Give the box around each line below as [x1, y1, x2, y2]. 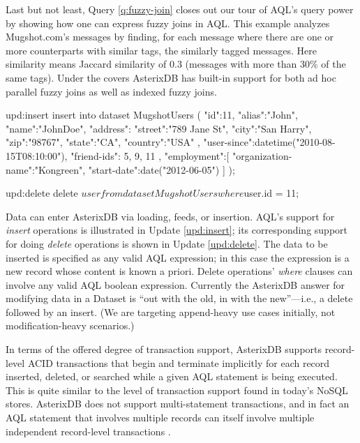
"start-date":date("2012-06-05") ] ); [88, 162, 235, 177]
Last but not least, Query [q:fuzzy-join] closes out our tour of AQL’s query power [6, 2, 354, 16]
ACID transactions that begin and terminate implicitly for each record [27, 355, 330, 370]
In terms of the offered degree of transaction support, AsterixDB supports [6, 342, 322, 356]
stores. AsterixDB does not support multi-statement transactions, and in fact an [6, 396, 350, 411]
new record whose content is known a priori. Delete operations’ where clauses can [6, 264, 353, 278]
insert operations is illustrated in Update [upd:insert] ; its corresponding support [6, 223, 347, 237]
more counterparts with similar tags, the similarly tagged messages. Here [6, 43, 317, 57]
